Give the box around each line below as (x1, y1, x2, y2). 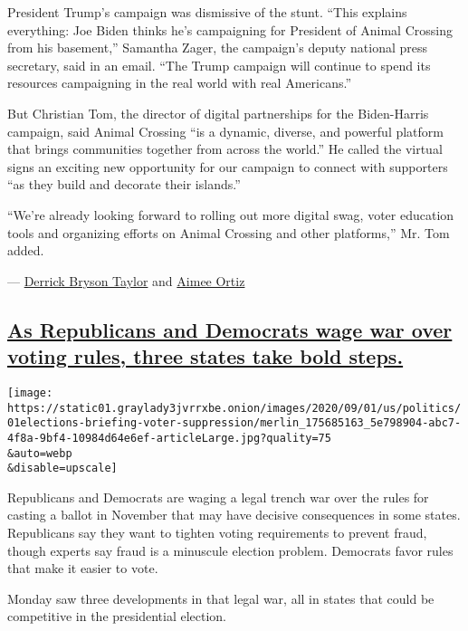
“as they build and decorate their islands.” (7, 175, 241, 194)
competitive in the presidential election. (7, 607, 227, 626)
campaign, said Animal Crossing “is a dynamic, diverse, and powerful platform (7, 121, 444, 140)
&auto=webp (7, 446, 72, 460)
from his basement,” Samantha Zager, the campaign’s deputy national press (7, 38, 428, 57)
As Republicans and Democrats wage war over (7, 315, 453, 343)
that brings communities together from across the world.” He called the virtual (7, 139, 443, 158)
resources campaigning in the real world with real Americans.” (7, 73, 352, 92)
